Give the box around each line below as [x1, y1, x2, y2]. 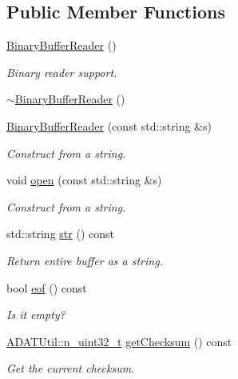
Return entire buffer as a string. [6, 252, 163, 268]
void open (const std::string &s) [6, 171, 162, 188]
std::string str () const [6, 225, 114, 242]
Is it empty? [6, 306, 65, 323]
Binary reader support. [6, 63, 117, 80]
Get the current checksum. [6, 360, 135, 377]
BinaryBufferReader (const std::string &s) [6, 117, 212, 134]
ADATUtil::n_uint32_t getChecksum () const [6, 333, 232, 349]
